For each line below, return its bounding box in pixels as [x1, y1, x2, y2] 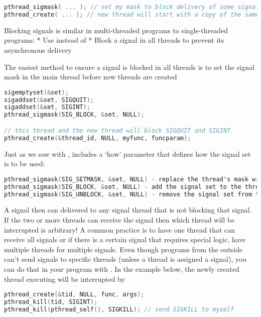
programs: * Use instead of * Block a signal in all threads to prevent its [4, 35, 224, 45]
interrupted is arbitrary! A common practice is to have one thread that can [4, 224, 235, 235]
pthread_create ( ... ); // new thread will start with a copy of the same [4, 11, 259, 18]
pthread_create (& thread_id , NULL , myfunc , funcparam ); [4, 134, 191, 142]
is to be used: [4, 158, 45, 169]
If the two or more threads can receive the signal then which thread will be [4, 215, 235, 225]
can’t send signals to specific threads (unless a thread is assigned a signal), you [4, 254, 246, 264]
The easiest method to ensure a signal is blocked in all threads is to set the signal [4, 61, 254, 72]
